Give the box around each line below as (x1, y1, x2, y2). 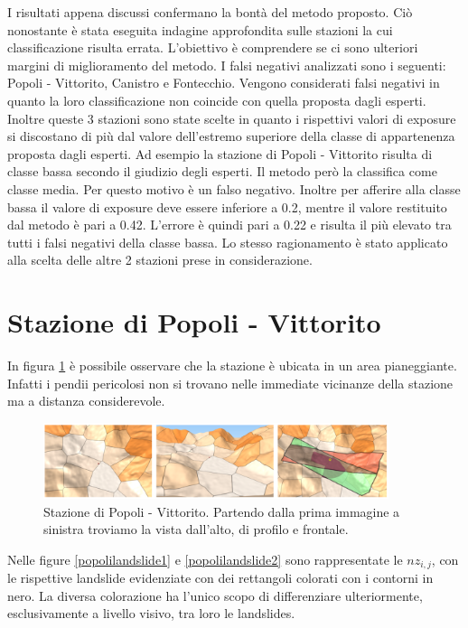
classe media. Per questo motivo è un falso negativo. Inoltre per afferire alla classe (7, 179, 461, 198)
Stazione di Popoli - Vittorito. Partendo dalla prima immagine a (43, 501, 400, 520)
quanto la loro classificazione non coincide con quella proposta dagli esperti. (7, 90, 426, 109)
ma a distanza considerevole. (7, 391, 165, 410)
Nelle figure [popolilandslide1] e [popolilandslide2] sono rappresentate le (7, 549, 403, 568)
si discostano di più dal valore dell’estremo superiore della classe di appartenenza (7, 127, 455, 145)
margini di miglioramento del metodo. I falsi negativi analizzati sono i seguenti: (7, 55, 446, 74)
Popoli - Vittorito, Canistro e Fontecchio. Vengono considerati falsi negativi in (7, 73, 440, 92)
